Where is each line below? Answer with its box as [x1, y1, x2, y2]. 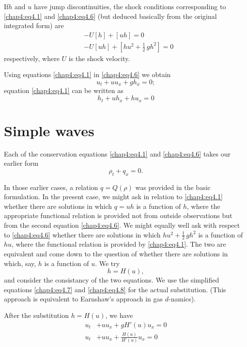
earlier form [4, 158, 39, 168]
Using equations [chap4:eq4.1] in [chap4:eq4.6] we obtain [4, 69, 171, 79]
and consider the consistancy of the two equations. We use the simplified [4, 275, 219, 285]
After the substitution [4, 310, 69, 320]
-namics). [169, 294, 196, 304]
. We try [95, 258, 120, 268]
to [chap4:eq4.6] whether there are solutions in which [4, 229, 161, 239]
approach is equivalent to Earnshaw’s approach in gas [4, 294, 163, 304]
